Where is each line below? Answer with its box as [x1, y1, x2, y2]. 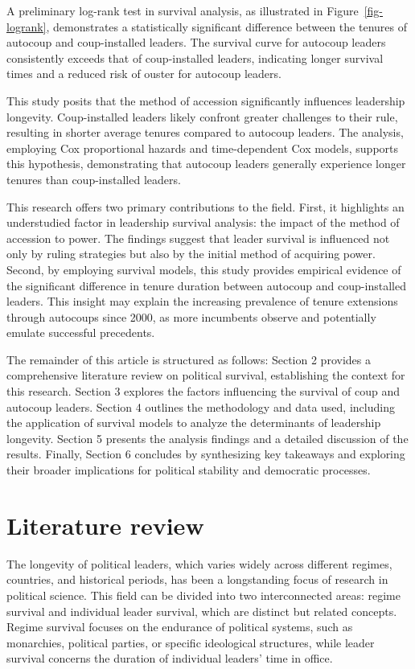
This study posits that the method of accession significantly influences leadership [6, 92, 405, 109]
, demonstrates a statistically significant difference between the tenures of [46, 18, 407, 35]
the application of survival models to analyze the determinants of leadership [6, 414, 381, 431]
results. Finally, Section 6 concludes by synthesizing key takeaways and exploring [6, 445, 405, 462]
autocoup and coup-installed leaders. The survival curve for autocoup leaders [6, 34, 386, 51]
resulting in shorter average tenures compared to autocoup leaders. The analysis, [6, 124, 404, 141]
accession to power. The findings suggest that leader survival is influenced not [6, 229, 390, 246]
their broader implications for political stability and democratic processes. [6, 462, 371, 478]
